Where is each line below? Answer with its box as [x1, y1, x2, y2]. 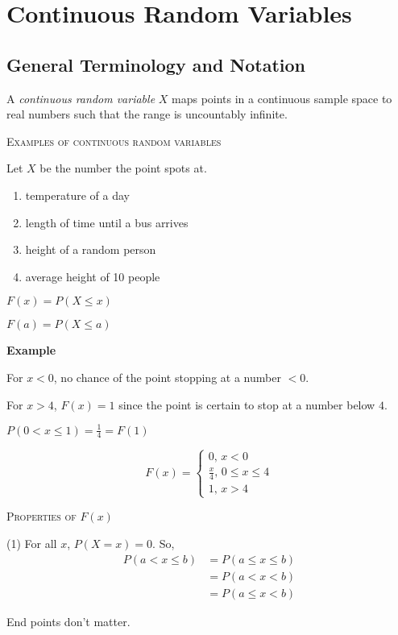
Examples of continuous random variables [6, 132, 222, 149]
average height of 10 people [25, 268, 160, 284]
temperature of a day [25, 186, 130, 203]
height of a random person [25, 241, 156, 258]
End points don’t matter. [6, 612, 131, 629]
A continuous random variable [6, 89, 155, 106]
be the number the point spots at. [39, 160, 207, 176]
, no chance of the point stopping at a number [53, 368, 281, 385]
